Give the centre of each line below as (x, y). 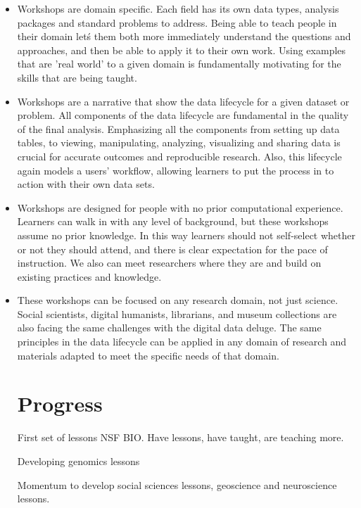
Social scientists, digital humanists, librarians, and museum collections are (177, 313)
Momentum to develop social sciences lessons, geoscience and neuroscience (177, 484)
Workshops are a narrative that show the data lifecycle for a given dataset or (183, 101)
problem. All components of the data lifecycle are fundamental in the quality (183, 115)
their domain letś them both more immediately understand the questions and (184, 36)
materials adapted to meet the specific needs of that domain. (148, 355)
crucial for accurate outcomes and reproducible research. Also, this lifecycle (179, 156)
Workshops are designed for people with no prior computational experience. (180, 207)
